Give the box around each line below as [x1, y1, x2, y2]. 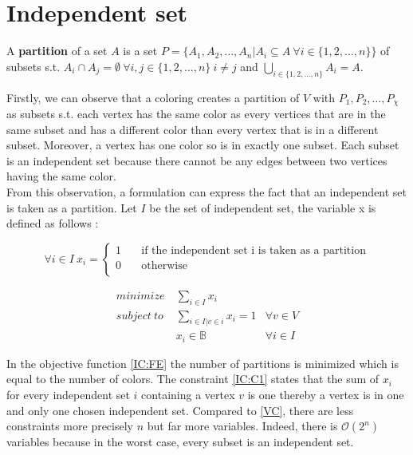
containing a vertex [141, 386, 235, 403]
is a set [123, 42, 158, 59]
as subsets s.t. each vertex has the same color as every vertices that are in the [6, 105, 386, 121]
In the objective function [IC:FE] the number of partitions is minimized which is [6, 354, 399, 371]
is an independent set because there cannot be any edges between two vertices [6, 152, 387, 168]
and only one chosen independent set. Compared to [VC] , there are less [6, 402, 354, 418]
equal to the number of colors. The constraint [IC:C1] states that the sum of [6, 370, 380, 387]
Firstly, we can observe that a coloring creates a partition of [6, 89, 300, 105]
